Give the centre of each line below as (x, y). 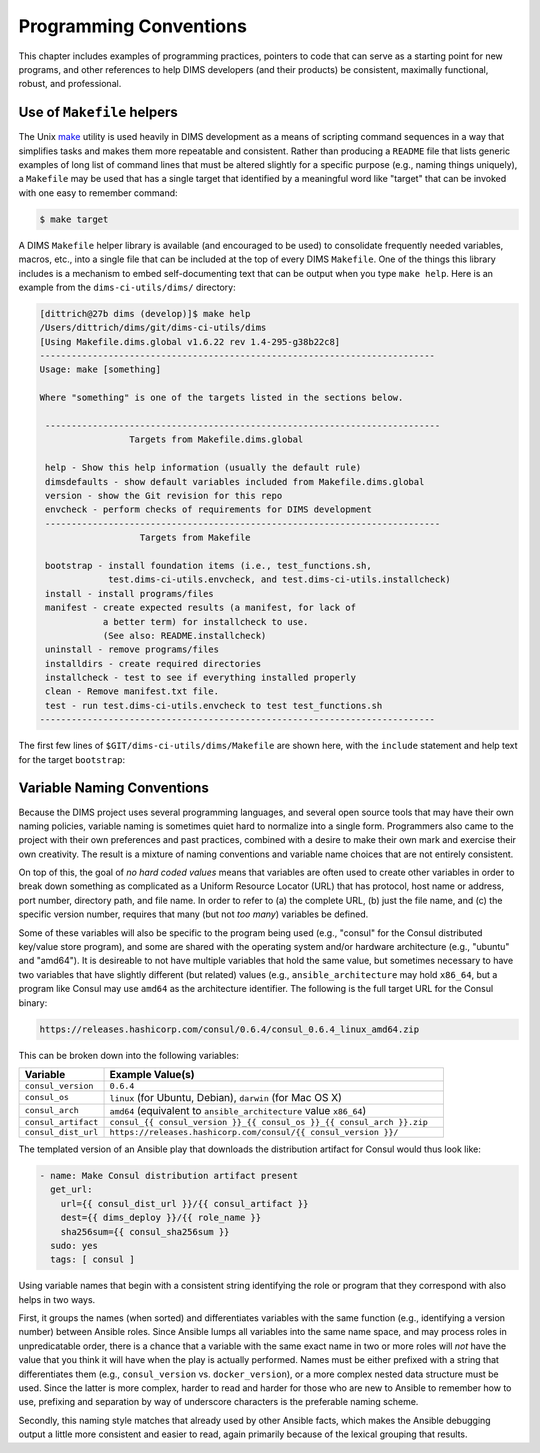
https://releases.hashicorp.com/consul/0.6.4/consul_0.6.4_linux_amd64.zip (229, 1029)
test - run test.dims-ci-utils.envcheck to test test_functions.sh (214, 705)
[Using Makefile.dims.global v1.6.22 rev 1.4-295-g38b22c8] (190, 341)
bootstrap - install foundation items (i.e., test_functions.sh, (208, 565)
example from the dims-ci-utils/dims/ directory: (127, 287)
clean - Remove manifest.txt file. (132, 691)
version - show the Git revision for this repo (164, 495)
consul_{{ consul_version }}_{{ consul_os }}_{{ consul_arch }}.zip (269, 1121)
